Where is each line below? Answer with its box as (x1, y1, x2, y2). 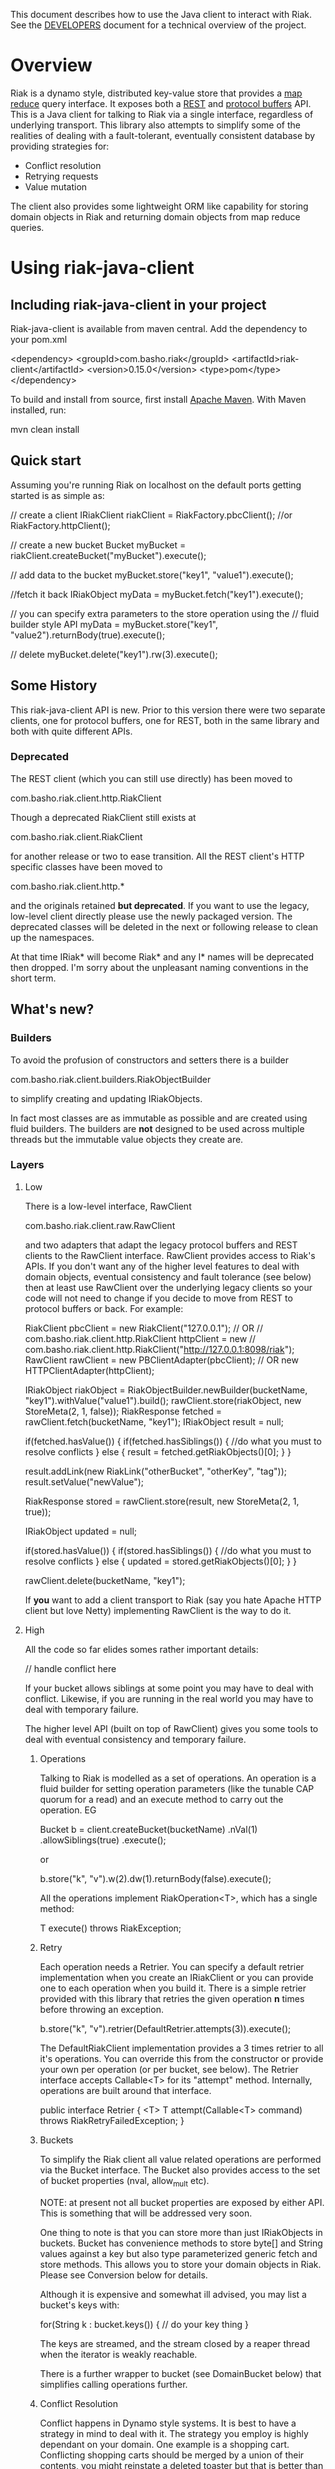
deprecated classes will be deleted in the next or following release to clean (10, 920, 319, 933)
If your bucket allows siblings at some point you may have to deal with (24, 1682, 314, 1694)
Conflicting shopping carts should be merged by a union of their (39, 2449, 305, 2461)
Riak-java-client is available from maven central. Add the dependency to (10, 322, 308, 334)
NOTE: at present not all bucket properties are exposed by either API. (39, 2196, 325, 2208)
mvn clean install (10, 423, 80, 435)
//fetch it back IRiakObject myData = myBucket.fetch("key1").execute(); (10, 588, 304, 600)
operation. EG (39, 1804, 97, 1816)
